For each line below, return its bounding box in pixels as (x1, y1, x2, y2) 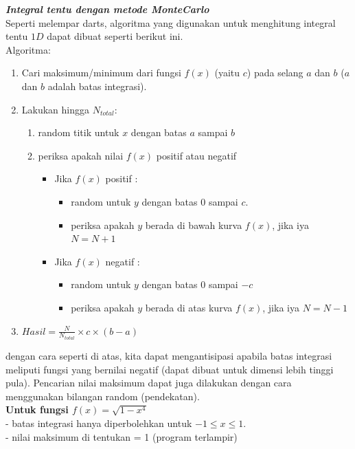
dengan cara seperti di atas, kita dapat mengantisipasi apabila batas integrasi (5, 348, 332, 362)
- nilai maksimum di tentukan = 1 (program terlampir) (5, 429, 238, 443)
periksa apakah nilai (38, 148, 124, 162)
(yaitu (214, 65, 240, 80)
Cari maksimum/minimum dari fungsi (21, 65, 181, 80)
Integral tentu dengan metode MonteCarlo (5, 2, 209, 16)
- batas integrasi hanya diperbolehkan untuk (5, 415, 192, 430)
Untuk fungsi (5, 402, 69, 417)
